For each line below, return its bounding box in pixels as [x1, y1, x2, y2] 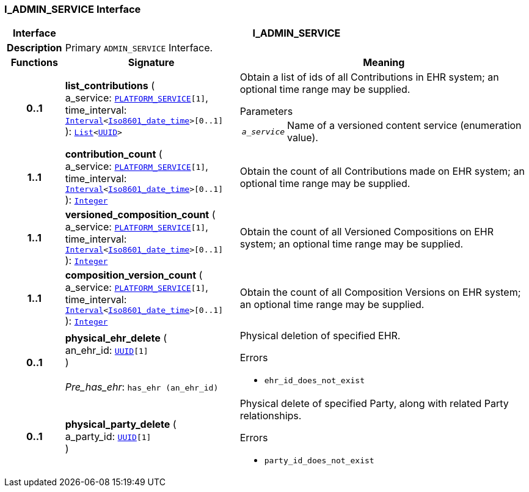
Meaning [363, 56, 405, 69]
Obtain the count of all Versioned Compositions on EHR [239, 225, 494, 238]
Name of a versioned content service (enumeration [287, 119, 522, 132]
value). [287, 131, 318, 144]
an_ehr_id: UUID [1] [65, 343, 148, 356]
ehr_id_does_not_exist [264, 376, 365, 386]
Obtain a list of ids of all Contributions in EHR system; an [239, 71, 499, 84]
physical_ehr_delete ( [65, 331, 167, 344]
